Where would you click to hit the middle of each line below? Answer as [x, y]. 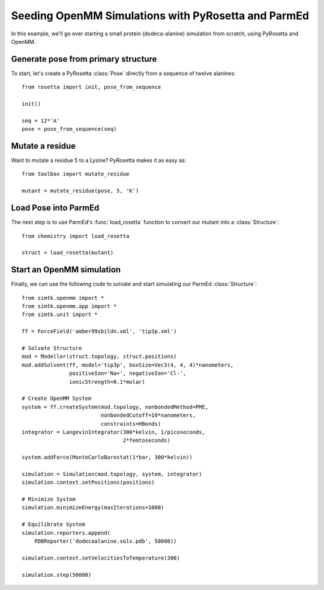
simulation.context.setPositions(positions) [88, 482]
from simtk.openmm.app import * [69, 306]
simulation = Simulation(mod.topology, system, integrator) [112, 474]
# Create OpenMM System [57, 398]
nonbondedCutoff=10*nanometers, [148, 416]
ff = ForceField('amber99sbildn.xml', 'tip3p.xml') [99, 332]
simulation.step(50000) [57, 575]
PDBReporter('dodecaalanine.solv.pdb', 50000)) [105, 541]
